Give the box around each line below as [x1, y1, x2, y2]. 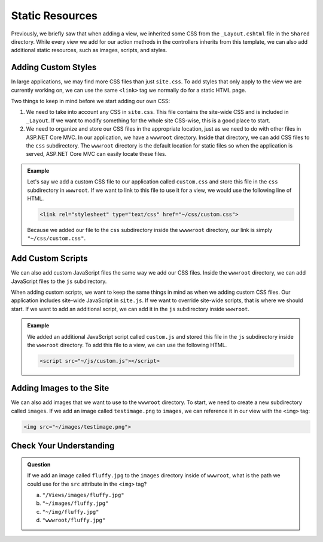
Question [27, 460, 51, 468]
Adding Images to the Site [11, 383, 109, 393]
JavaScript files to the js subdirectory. [11, 278, 107, 285]
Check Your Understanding [11, 441, 115, 451]
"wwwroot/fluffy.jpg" [42, 517, 106, 524]
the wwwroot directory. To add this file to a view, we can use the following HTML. [27, 341, 227, 348]
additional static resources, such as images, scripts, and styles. [11, 47, 167, 54]
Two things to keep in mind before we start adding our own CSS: [11, 98, 170, 105]
